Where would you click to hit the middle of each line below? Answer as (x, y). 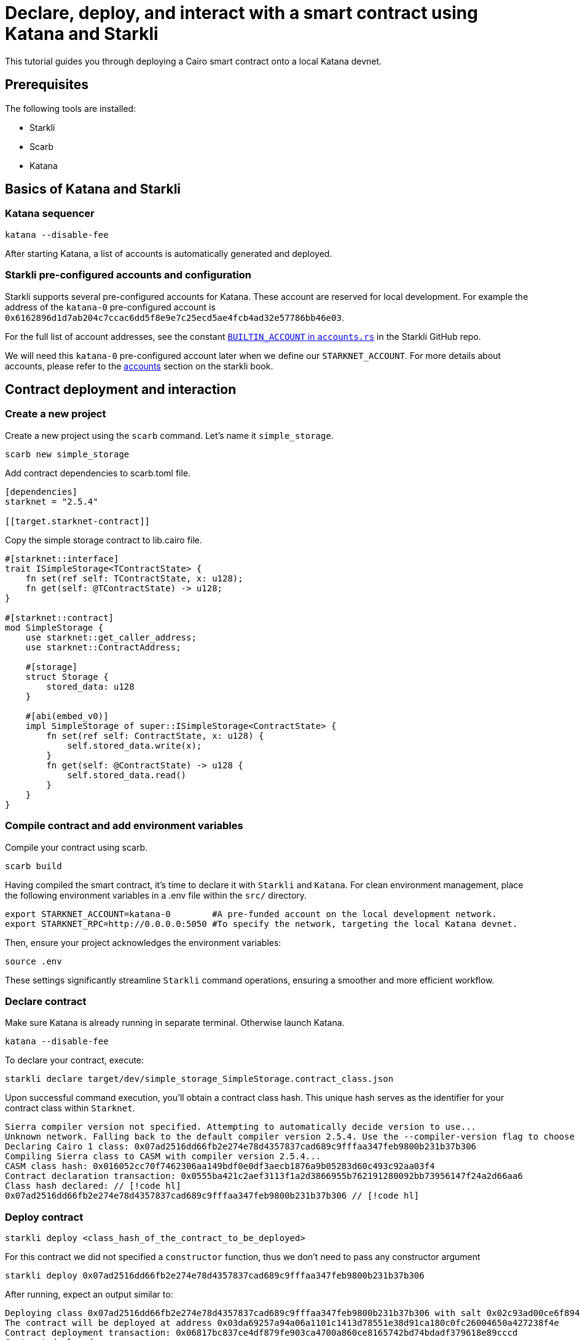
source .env (33, 961)
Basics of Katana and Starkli (93, 189)
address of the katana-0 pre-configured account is (110, 307)
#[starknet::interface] (62, 558)
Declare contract (46, 1001)
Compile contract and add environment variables (124, 826)
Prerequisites (47, 85)
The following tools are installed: (71, 108)
